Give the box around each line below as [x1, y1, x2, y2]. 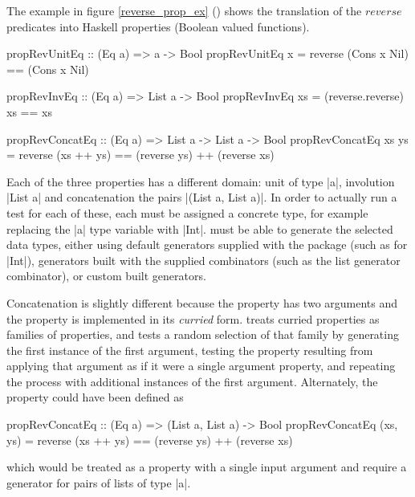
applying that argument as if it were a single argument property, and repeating [6, 357, 396, 374]
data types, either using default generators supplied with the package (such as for [6, 236, 408, 253]
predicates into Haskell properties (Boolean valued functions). [6, 18, 310, 35]
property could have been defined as [6, 389, 184, 405]
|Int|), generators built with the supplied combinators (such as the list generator [6, 251, 401, 268]
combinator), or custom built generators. [6, 267, 206, 284]
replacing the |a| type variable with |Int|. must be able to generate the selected [6, 220, 393, 237]
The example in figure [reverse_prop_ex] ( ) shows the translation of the [6, 2, 362, 18]
